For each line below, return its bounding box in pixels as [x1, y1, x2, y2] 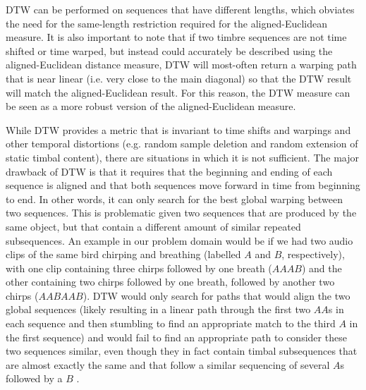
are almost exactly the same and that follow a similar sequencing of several [6, 357, 330, 372]
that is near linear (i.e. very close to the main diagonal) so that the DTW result [6, 71, 352, 85]
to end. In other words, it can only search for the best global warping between [6, 191, 343, 206]
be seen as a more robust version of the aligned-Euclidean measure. [6, 99, 296, 114]
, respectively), [281, 247, 345, 262]
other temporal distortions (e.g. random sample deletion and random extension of [6, 136, 358, 151]
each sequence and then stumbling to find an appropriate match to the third [6, 316, 336, 331]
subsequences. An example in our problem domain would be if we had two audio [6, 233, 353, 248]
